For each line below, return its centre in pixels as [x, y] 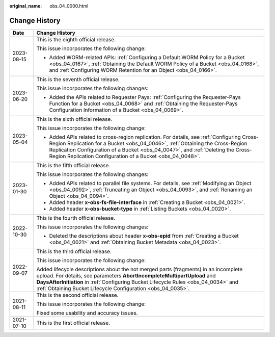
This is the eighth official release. [76, 39]
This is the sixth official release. [74, 119]
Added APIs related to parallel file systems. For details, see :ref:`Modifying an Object [150, 183]
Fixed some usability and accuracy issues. [87, 313]
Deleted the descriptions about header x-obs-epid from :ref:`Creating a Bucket [144, 236]
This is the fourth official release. [76, 218]
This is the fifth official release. [73, 165]
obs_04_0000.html [69, 6]
